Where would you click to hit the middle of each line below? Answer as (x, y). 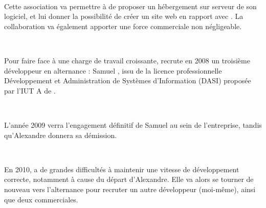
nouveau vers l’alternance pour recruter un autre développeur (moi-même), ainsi (130, 189)
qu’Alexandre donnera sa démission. (61, 135)
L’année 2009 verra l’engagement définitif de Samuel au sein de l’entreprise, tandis (133, 124)
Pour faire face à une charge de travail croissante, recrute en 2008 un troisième (127, 60)
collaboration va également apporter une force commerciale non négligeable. (123, 26)
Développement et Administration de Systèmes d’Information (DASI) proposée (128, 80)
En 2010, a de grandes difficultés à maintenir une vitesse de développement (122, 169)
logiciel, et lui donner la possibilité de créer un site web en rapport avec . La (124, 16)
